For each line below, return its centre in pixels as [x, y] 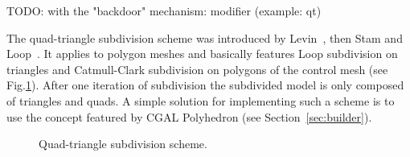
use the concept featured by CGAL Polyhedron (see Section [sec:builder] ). [189, 116]
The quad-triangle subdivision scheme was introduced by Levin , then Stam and [205, 37]
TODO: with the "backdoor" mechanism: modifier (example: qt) [164, 10]
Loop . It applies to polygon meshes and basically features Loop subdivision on [202, 54]
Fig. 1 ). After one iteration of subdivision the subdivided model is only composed [205, 85]
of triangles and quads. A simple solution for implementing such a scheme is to [201, 100]
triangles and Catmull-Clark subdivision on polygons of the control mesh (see [197, 69]
